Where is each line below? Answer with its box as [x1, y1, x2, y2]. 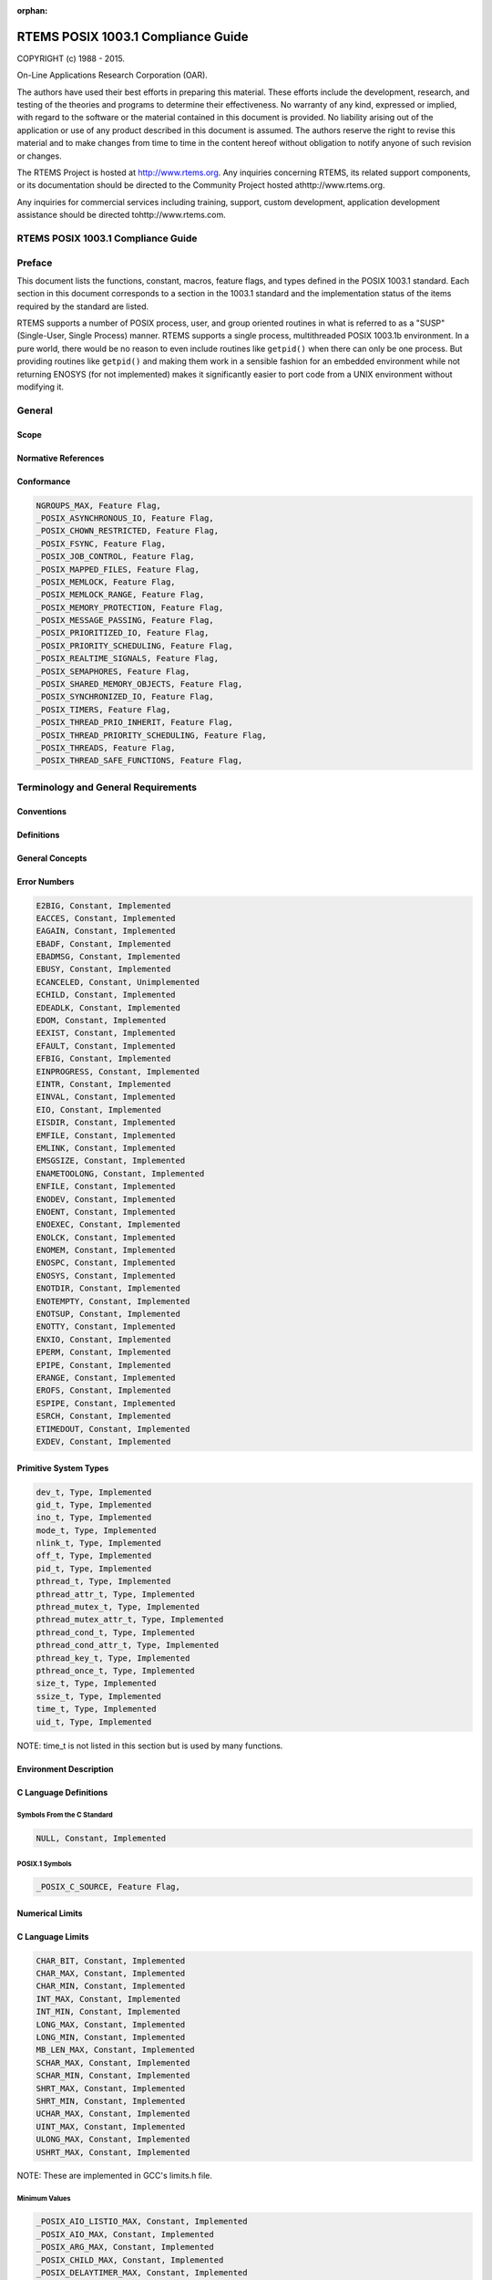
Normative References [16, 452, 105, 463]
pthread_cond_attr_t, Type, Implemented [36, 1640, 219, 1651]
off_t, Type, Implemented [36, 1550, 152, 1561]
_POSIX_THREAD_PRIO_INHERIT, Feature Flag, [36, 717, 234, 728]
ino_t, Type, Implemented [36, 1512, 152, 1523]
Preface [16, 256, 53, 269]
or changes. [16, 150, 63, 161]
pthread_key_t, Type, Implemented [36, 1653, 190, 1663]
